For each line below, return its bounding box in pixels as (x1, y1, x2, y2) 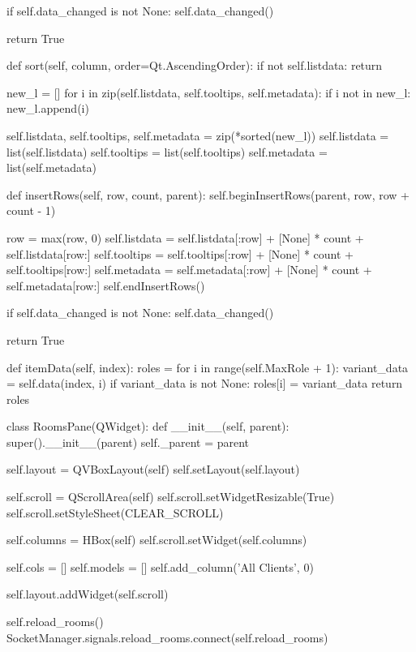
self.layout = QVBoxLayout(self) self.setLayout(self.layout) (6, 461, 300, 478)
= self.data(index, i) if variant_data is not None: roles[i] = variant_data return (6, 375, 403, 392)
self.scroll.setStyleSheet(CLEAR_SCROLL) (6, 504, 224, 521)
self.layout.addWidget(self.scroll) (6, 586, 169, 603)
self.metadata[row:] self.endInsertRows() (6, 277, 205, 294)
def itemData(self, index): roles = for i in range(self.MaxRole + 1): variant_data (6, 358, 409, 375)
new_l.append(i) (6, 100, 89, 117)
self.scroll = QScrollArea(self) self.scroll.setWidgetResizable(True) (6, 488, 335, 505)
